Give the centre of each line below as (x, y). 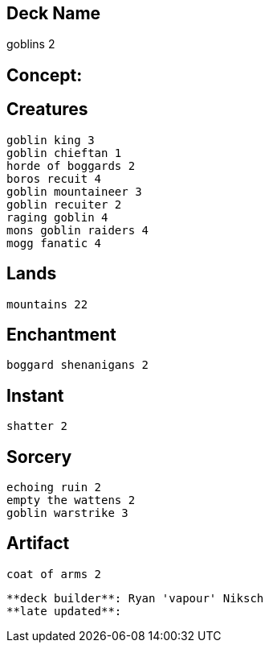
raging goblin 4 (57, 217)
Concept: (45, 75)
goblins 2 (31, 44)
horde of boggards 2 (71, 165)
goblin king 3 (51, 140)
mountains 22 (47, 304)
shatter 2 (37, 426)
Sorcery (39, 457)
